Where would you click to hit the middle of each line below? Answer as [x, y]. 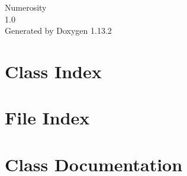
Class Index [53, 71]
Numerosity [26, 7]
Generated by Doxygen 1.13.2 [58, 31]
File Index [47, 118]
